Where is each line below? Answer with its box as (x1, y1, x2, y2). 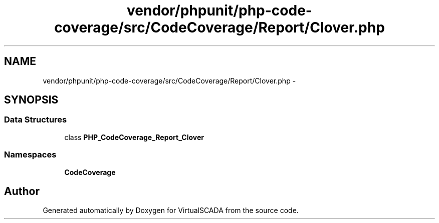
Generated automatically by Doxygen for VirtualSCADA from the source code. (43, 206, 299, 215)
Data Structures (4, 114, 67, 125)
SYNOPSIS (4, 93, 59, 106)
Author (4, 184, 40, 197)
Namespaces (4, 149, 57, 160)
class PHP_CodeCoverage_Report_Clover (64, 132, 204, 141)
